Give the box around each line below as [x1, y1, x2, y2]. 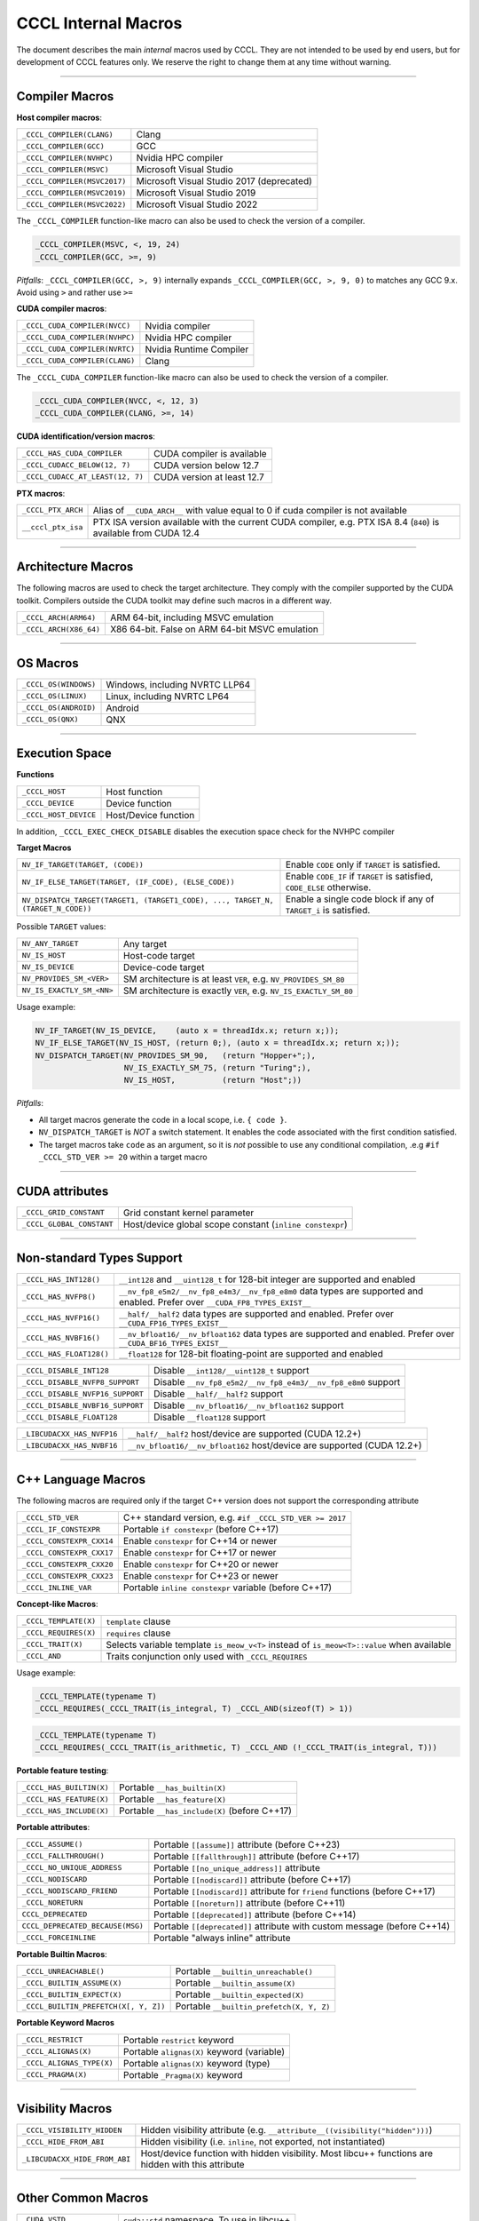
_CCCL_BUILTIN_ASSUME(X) [21, 1978, 122, 1987]
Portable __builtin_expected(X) [175, 1988, 305, 2001]
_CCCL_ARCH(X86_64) [21, 625, 101, 634]
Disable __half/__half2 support [153, 1388, 284, 1400]
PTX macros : [16, 488, 66, 498]
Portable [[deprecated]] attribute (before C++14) [153, 1908, 357, 1921]
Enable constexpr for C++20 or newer [122, 1558, 279, 1571]
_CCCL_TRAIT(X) [21, 1640, 83, 1650]
